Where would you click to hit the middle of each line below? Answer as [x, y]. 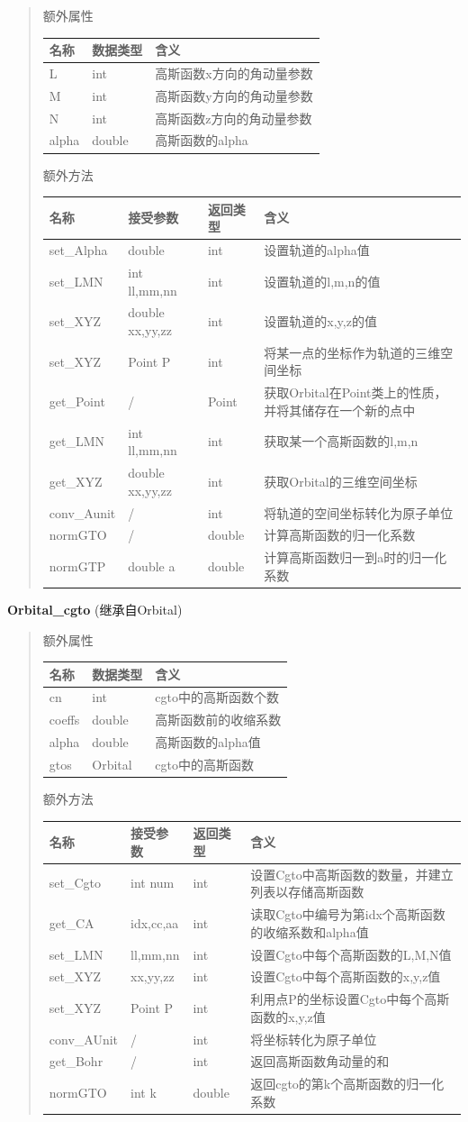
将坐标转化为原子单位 [314, 1039]
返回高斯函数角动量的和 [320, 1061]
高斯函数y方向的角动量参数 [234, 95]
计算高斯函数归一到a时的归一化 [355, 557]
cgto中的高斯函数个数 [217, 697]
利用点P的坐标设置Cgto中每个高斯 [350, 999]
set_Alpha [78, 250]
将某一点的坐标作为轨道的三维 [352, 352]
